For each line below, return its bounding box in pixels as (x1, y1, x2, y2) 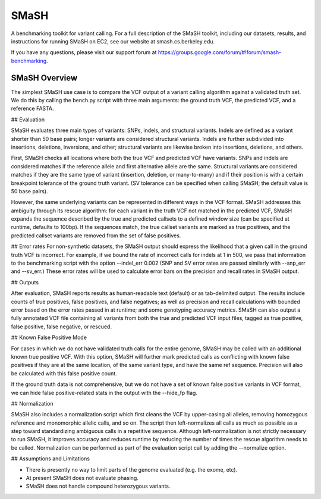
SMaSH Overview (11, 73, 78, 83)
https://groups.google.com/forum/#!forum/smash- (158, 49, 282, 56)
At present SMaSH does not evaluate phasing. (26, 475, 139, 482)
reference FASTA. (11, 105, 54, 112)
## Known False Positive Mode (11, 334, 87, 341)
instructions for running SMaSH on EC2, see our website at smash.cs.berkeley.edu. (11, 37, 215, 45)
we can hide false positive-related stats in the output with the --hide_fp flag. (11, 389, 197, 396)
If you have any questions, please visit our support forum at (11, 49, 157, 56)
